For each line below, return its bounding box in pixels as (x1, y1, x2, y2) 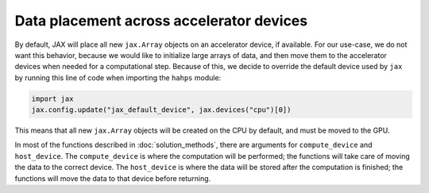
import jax (31, 94, 74, 103)
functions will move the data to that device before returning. (14, 173, 211, 183)
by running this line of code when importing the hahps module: (14, 72, 222, 83)
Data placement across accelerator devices (14, 12, 308, 29)
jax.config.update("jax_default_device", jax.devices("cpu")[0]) (31, 106, 292, 114)
